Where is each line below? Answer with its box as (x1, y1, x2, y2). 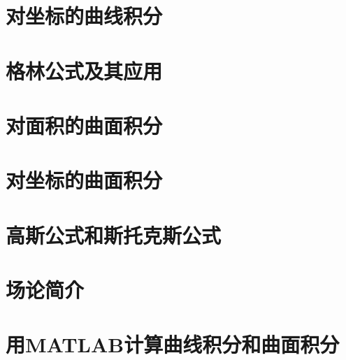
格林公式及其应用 (6, 56, 163, 85)
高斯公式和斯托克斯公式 (6, 220, 222, 249)
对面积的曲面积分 (6, 110, 163, 139)
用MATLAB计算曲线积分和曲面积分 (6, 330, 340, 359)
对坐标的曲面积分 (6, 166, 163, 194)
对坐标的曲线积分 (6, 1, 163, 30)
